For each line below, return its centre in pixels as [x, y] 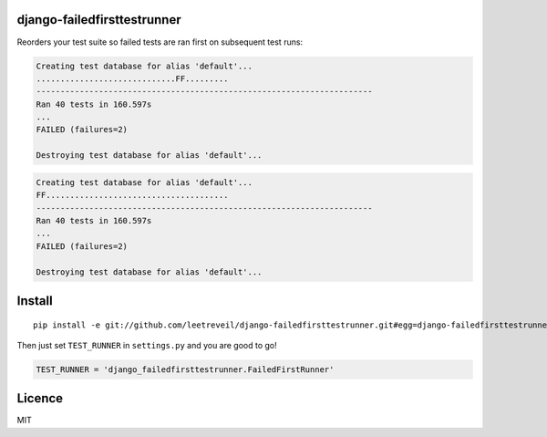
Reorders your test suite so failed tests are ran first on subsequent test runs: [160, 42]
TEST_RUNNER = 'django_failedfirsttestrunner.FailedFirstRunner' [185, 369]
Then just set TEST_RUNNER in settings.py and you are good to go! [147, 345]
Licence [40, 398]
